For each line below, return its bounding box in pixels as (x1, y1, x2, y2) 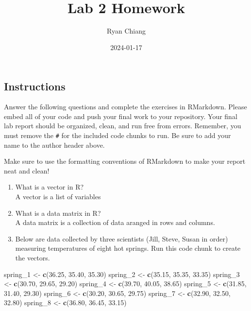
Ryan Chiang (107, 26, 146, 36)
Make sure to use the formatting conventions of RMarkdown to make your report (4, 156, 246, 166)
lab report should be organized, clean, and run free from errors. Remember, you (4, 121, 241, 131)
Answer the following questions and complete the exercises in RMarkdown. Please (4, 102, 247, 112)
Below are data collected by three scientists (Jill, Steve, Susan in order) (15, 233, 228, 243)
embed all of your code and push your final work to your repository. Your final (4, 111, 237, 121)
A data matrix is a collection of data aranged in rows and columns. (15, 217, 215, 227)
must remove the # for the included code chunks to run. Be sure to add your (4, 130, 231, 140)
